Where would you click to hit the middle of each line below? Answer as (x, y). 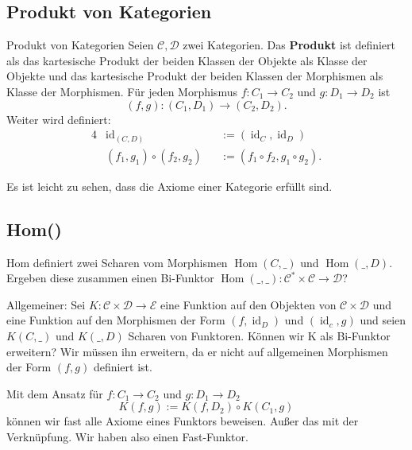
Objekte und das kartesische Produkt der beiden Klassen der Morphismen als (195, 76)
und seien (383, 320)
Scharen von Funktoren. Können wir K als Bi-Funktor (259, 335)
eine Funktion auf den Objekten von (248, 304)
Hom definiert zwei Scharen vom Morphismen (117, 262)
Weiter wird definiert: (59, 119)
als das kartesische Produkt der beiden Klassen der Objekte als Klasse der (187, 60)
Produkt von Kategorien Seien (80, 45)
